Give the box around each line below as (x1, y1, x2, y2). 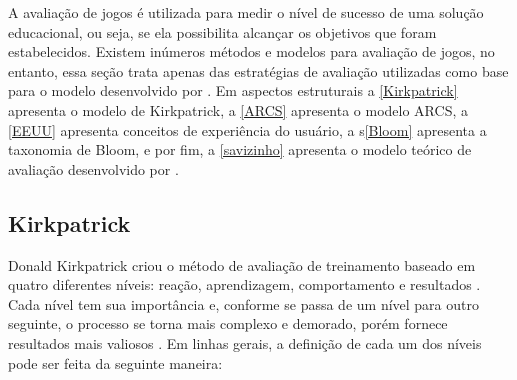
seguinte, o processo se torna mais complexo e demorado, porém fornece (8, 313, 448, 334)
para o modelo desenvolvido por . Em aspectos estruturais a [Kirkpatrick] (8, 80, 458, 101)
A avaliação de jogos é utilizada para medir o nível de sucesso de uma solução (8, 2, 484, 22)
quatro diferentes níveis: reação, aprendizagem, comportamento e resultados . (8, 274, 481, 295)
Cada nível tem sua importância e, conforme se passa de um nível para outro (8, 293, 479, 314)
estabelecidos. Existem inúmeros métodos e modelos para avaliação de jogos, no (8, 41, 495, 62)
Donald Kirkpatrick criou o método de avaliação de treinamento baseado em (8, 254, 476, 275)
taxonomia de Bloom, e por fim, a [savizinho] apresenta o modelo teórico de (8, 139, 472, 160)
